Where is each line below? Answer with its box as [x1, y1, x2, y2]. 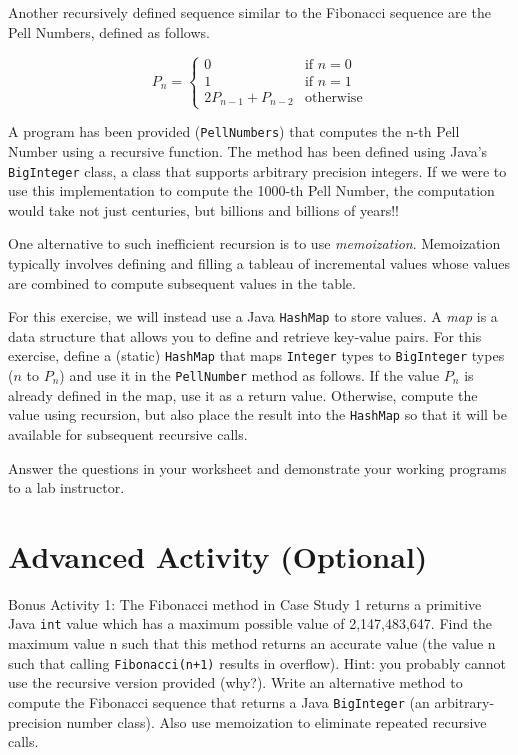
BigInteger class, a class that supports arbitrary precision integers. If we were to [8, 160, 507, 181]
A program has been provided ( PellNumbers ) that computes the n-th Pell [8, 121, 460, 142]
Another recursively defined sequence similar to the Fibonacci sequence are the [8, 2, 491, 22]
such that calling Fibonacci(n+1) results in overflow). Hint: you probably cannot [8, 652, 507, 673]
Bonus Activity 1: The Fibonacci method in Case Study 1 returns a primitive [8, 593, 482, 614]
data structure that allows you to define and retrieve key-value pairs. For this [8, 325, 482, 346]
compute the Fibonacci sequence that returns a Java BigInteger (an [8, 691, 430, 712]
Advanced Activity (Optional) [8, 535, 428, 576]
